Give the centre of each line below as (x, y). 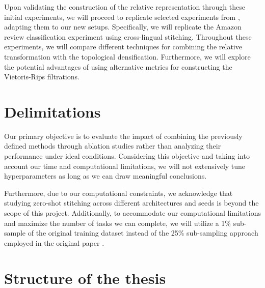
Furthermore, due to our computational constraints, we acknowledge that (118, 193)
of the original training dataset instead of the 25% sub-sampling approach (143, 233)
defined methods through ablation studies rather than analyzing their (113, 146)
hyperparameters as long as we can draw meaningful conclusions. (105, 176)
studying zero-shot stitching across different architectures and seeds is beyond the (131, 203)
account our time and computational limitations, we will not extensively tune (125, 166)
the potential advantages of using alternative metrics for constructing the (118, 66)
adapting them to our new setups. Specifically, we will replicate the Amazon (123, 27)
